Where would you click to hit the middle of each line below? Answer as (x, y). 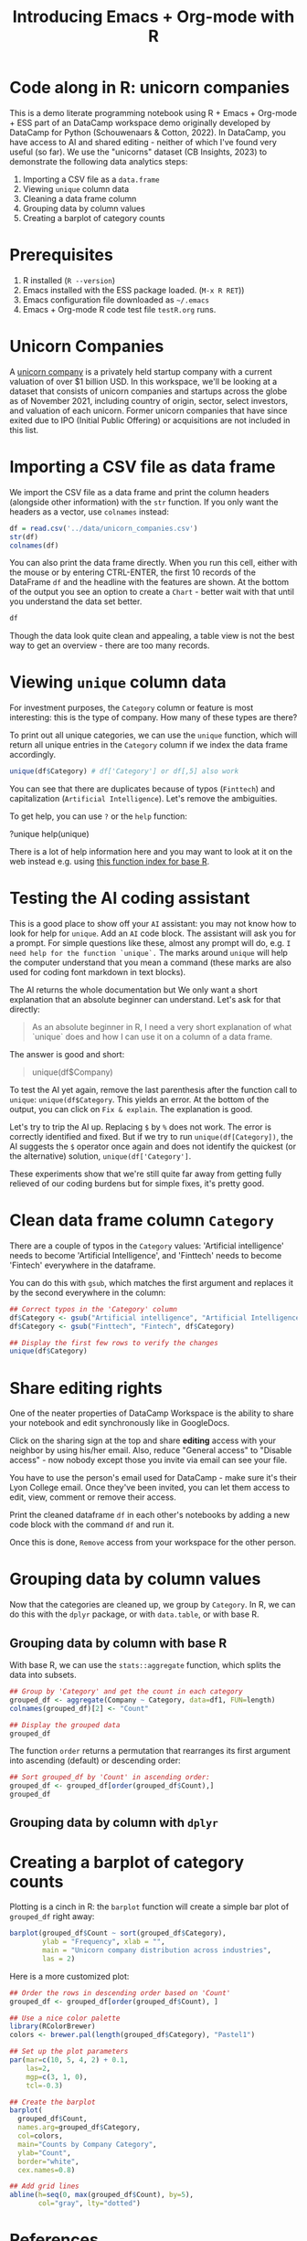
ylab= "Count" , (44, 2153)
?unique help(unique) (49, 834)
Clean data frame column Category (142, 1221)
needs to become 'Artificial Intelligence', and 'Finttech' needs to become (146, 1255)
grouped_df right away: (52, 1917)
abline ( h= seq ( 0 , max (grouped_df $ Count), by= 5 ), (102, 2195)
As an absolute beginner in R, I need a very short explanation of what (162, 1027)
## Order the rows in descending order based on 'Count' (120, 1993)
